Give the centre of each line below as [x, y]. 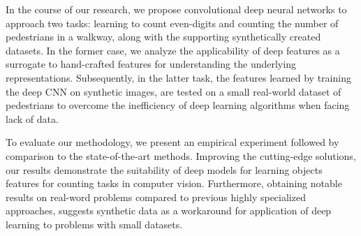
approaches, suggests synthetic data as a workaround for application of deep [169, 211]
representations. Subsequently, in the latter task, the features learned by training [178, 77]
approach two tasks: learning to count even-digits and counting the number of [172, 23]
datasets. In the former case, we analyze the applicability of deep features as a [173, 50]
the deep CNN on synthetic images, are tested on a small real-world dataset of [174, 91]
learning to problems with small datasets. [94, 224]
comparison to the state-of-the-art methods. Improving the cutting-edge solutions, [181, 155]
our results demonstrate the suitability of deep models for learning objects [164, 169]
